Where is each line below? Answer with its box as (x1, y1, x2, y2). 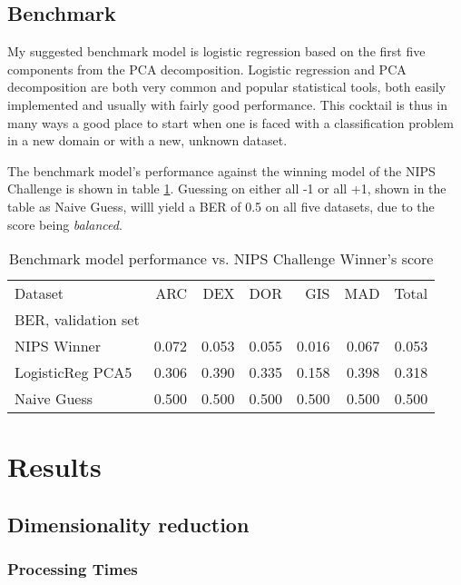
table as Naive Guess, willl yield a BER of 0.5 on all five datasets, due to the (7, 196, 435, 215)
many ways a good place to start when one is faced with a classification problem (7, 113, 454, 132)
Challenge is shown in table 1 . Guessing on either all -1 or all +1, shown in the (7, 179, 446, 198)
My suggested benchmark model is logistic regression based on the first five (7, 42, 426, 61)
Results (7, 448, 102, 485)
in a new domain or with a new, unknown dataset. (7, 131, 288, 150)
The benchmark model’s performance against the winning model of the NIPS (7, 161, 436, 180)
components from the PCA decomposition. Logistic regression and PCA (7, 59, 407, 78)
